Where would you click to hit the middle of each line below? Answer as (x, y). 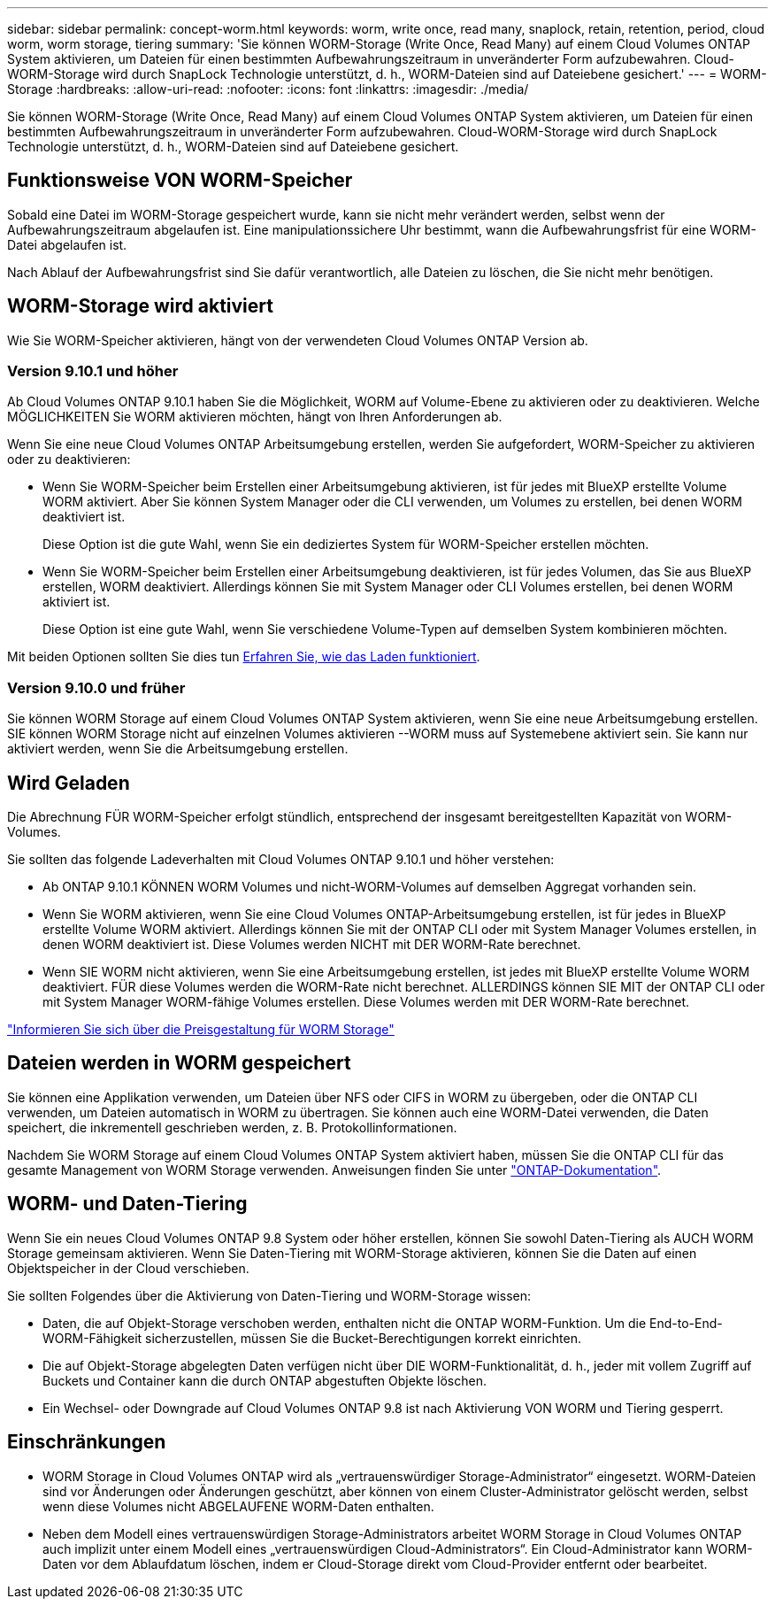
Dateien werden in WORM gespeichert (179, 1063)
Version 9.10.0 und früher (96, 687)
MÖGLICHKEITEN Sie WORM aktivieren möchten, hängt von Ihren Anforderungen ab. (255, 417)
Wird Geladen (69, 783)
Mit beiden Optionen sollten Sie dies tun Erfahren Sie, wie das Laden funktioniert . (244, 657)
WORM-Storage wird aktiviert (140, 306)
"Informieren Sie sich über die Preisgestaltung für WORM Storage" (201, 1030)
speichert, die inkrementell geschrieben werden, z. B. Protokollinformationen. (232, 1127)
